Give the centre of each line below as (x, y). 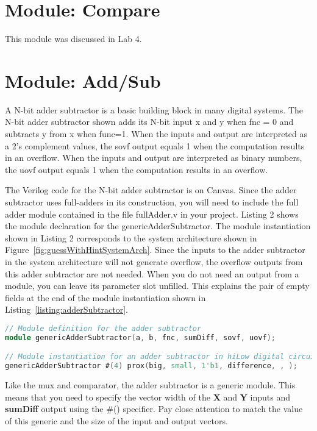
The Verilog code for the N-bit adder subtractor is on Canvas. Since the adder (151, 190)
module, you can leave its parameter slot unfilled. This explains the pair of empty (157, 286)
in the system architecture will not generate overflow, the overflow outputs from (154, 261)
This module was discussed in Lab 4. (73, 39)
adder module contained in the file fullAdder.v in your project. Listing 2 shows (152, 214)
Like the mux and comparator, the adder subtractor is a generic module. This (150, 385)
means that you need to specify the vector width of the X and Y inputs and (148, 397)
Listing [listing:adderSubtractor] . (66, 309)
